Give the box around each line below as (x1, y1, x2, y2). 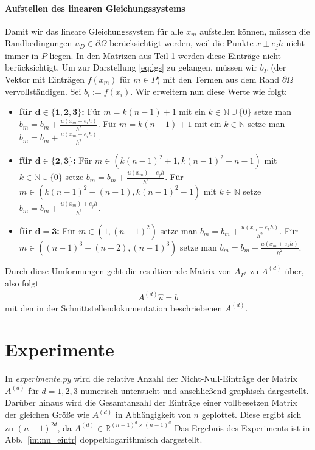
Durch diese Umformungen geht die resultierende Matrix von (5, 264, 232, 277)
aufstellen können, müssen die (199, 24, 310, 37)
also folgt (5, 277, 39, 289)
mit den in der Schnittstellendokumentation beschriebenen (5, 301, 223, 314)
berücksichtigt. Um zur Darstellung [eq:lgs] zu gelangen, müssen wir (5, 61, 257, 74)
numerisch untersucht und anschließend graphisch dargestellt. (80, 384, 309, 396)
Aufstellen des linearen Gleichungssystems (5, 1, 185, 14)
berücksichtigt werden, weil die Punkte (109, 36, 254, 49)
